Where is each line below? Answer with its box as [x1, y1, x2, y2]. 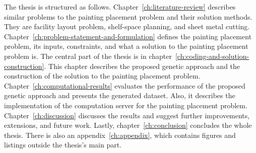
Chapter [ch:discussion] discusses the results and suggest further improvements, [4, 110, 250, 120]
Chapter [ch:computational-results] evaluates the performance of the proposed [4, 80, 245, 91]
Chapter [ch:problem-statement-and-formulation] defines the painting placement [4, 31, 252, 41]
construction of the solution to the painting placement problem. [4, 70, 201, 81]
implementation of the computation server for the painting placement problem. [4, 100, 247, 110]
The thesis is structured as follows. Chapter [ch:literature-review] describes [4, 2, 236, 12]
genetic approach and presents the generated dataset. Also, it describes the [4, 90, 235, 101]
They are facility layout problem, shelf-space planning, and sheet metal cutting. [4, 21, 250, 32]
